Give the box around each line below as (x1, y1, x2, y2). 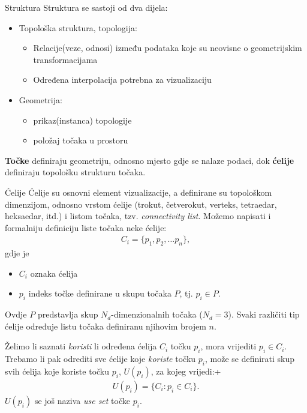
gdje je (5, 247, 29, 259)
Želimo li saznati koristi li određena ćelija (5, 340, 157, 352)
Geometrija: (19, 93, 62, 106)
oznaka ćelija (30, 267, 78, 279)
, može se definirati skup (204, 352, 295, 365)
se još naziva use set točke (34, 394, 130, 406)
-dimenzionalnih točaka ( (111, 308, 203, 321)
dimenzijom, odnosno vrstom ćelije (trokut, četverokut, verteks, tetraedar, (5, 197, 277, 210)
